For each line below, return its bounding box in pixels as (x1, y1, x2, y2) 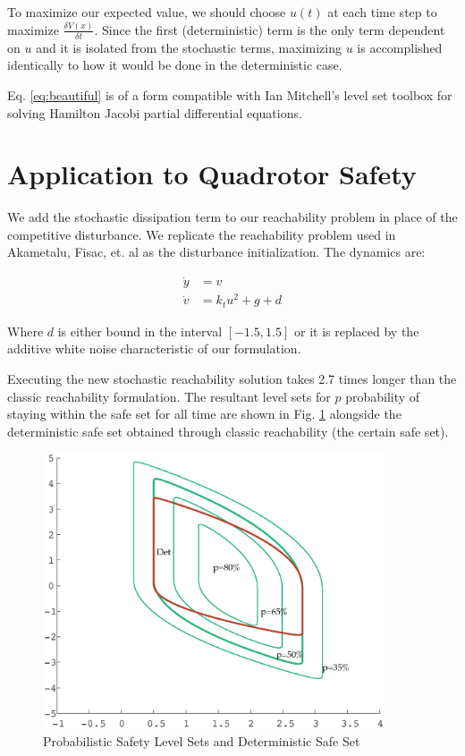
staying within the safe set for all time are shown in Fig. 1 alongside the (7, 404, 402, 423)
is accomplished (357, 38, 443, 56)
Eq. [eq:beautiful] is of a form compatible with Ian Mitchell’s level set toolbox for (7, 85, 452, 104)
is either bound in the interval (57, 321, 223, 340)
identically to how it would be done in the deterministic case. (7, 55, 342, 74)
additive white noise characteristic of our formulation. (7, 339, 301, 358)
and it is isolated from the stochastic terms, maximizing (36, 38, 342, 56)
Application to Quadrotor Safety (7, 156, 417, 192)
